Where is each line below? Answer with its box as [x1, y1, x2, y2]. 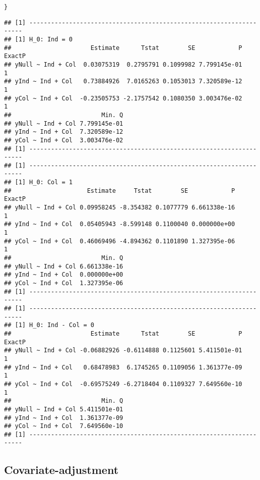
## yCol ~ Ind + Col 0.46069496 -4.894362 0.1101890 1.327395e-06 [4, 237, 235, 245]
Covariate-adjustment [4, 461, 119, 477]
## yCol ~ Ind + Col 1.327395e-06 [4, 280, 123, 287]
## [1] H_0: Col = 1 [4, 179, 73, 186]
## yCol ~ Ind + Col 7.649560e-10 [4, 422, 123, 430]
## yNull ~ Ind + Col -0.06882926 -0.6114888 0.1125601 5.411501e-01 [4, 347, 242, 354]
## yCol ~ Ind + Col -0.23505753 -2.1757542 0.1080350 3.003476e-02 [4, 94, 242, 102]
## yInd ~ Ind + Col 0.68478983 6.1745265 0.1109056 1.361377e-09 [4, 363, 242, 371]
